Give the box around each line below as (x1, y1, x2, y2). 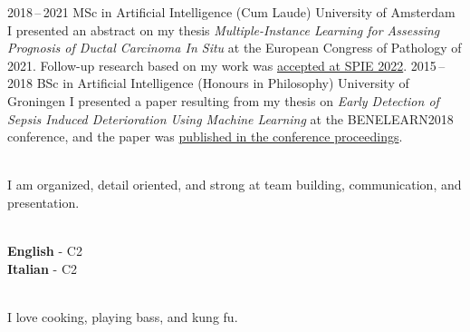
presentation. (7, 192, 80, 211)
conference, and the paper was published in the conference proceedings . (7, 127, 403, 146)
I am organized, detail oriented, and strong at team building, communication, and (7, 175, 462, 194)
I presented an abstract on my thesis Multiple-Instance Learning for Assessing (7, 20, 440, 39)
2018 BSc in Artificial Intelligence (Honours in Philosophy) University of (7, 73, 409, 93)
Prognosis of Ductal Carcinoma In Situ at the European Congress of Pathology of (7, 38, 462, 57)
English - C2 (7, 241, 82, 260)
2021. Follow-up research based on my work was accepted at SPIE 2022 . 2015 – (7, 55, 446, 74)
